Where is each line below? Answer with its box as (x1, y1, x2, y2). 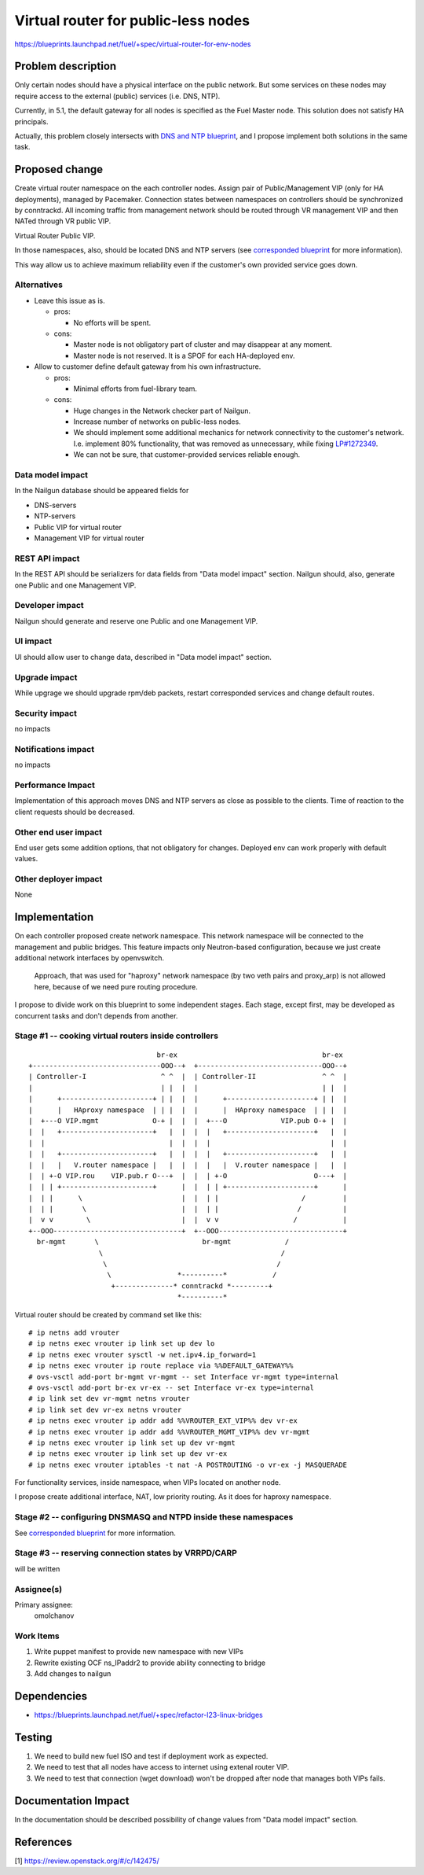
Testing (14, 1730, 53, 1744)
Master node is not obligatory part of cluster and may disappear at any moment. (73, 340, 333, 349)
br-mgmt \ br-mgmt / (36, 1237, 290, 1247)
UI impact (14, 635, 53, 646)
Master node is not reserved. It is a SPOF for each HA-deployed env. (73, 351, 295, 360)
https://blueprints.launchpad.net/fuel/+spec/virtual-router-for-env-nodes (14, 39, 251, 49)
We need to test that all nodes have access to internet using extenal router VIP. (34, 1763, 290, 1772)
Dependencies (14, 1689, 88, 1703)
